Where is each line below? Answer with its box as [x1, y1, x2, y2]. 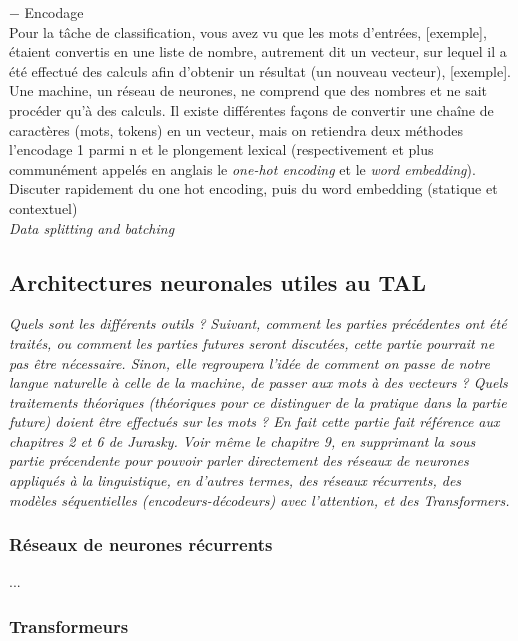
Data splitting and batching [9, 217, 175, 238]
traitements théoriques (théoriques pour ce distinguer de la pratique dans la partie [9, 391, 507, 412]
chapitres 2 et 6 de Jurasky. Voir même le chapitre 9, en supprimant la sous [9, 430, 476, 451]
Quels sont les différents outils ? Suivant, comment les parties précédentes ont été [9, 313, 507, 334]
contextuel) [9, 197, 78, 218]
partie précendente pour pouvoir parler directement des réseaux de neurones [9, 450, 469, 471]
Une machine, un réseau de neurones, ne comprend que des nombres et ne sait [9, 80, 488, 101]
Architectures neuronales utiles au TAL [9, 266, 427, 297]
